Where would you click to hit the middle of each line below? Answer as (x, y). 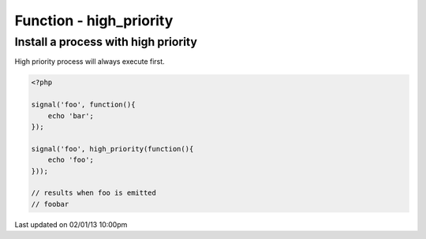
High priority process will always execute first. (90, 62)
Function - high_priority (94, 21)
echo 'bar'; (71, 116)
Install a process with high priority (106, 42)
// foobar (50, 204)
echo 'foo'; (71, 160)
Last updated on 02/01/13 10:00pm (71, 224)
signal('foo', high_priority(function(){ (112, 149)
